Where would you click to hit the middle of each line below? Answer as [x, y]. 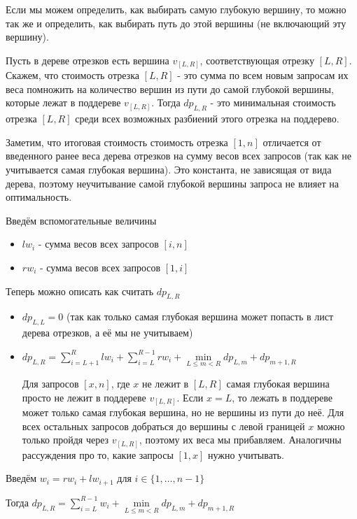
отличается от [292, 142]
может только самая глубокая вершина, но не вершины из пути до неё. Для [183, 412]
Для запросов [50, 384]
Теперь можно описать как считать [80, 291]
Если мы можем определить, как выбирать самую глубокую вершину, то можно [176, 9]
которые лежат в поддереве [63, 102]
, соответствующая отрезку [257, 60]
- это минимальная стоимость [273, 102]
